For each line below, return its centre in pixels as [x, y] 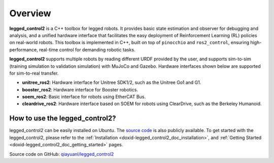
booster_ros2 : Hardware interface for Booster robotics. [80, 89]
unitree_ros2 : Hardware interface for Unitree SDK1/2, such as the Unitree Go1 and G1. [112, 83]
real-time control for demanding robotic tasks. [87, 50]
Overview [30, 13]
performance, [24, 50]
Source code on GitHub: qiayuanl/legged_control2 [62, 154]
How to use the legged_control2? [63, 119]
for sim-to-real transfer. [34, 73]
